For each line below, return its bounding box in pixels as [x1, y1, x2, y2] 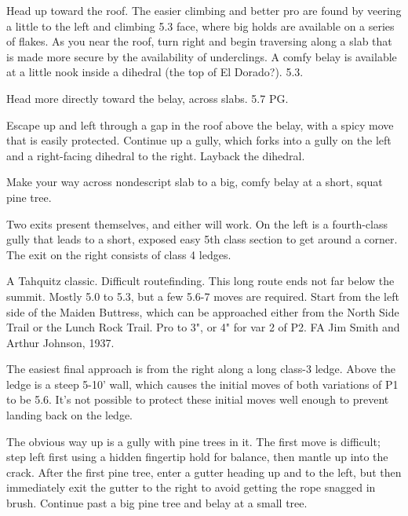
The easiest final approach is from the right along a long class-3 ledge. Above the [6, 360, 395, 377]
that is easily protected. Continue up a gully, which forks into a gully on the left [6, 132, 392, 148]
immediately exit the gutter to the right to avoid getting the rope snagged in [6, 479, 376, 496]
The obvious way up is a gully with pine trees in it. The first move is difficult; [6, 433, 381, 449]
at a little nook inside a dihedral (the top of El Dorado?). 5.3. [6, 64, 304, 80]
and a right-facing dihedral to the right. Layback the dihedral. [6, 147, 305, 163]
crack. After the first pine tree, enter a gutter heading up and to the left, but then [6, 463, 402, 480]
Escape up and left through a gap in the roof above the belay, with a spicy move [6, 116, 394, 133]
